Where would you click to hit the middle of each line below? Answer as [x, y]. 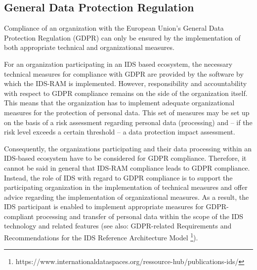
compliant [19, 216]
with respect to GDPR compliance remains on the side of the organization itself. [126, 93]
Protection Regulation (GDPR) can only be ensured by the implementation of [122, 37]
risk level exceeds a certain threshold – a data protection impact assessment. [120, 132]
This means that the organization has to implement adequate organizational [119, 103]
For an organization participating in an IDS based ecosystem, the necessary [118, 64]
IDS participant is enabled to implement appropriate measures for [104, 206]
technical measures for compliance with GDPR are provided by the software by [124, 73]
